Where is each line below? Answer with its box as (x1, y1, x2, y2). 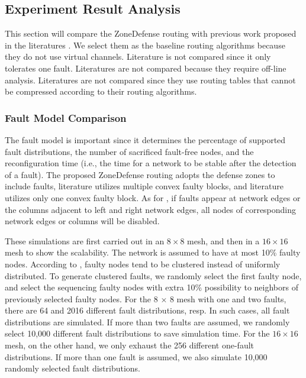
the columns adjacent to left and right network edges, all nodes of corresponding (5, 203, 297, 215)
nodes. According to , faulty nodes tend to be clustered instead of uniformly (5, 257, 281, 270)
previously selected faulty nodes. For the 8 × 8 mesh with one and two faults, (5, 292, 286, 305)
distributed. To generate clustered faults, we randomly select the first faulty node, (5, 269, 302, 282)
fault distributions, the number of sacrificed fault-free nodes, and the (5, 145, 254, 157)
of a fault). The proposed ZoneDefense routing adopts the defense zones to (5, 168, 275, 180)
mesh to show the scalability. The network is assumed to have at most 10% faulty (5, 246, 301, 259)
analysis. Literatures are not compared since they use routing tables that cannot (5, 73, 296, 86)
